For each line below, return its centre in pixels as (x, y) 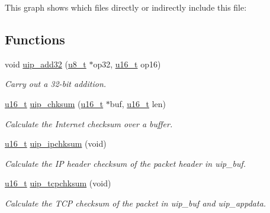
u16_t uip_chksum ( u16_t (54, 103)
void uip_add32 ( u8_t (46, 64)
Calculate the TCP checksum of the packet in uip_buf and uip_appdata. (136, 203)
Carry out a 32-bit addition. (56, 84)
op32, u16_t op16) (127, 64)
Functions (35, 39)
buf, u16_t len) (138, 103)
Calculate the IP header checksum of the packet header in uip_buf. (126, 163)
